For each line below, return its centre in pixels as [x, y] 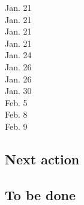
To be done [40, 194]
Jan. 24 [18, 55]
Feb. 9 [16, 126]
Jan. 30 [18, 91]
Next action [42, 159]
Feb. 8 [16, 114]
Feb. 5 [16, 102]
